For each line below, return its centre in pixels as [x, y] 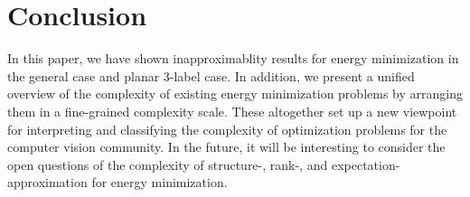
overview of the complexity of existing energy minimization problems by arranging [235, 94]
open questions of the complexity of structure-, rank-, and [168, 164]
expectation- [366, 164]
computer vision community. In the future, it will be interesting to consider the [226, 147]
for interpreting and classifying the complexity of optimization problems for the [227, 129]
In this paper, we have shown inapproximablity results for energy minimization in [233, 58]
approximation [47, 182]
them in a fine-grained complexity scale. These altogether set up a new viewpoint [232, 111]
